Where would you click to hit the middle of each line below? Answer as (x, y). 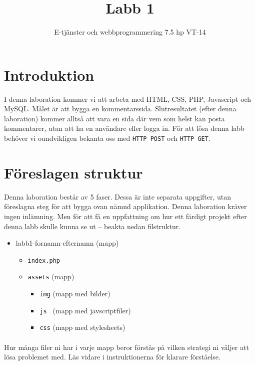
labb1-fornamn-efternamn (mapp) (67, 243)
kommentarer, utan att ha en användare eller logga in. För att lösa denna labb (124, 128)
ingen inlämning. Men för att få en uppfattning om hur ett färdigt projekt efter (125, 216)
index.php (44, 260)
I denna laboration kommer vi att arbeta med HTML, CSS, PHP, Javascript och (128, 99)
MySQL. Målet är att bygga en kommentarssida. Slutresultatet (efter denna (120, 109)
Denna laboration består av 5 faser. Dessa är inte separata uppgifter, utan (118, 196)
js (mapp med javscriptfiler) (85, 310)
